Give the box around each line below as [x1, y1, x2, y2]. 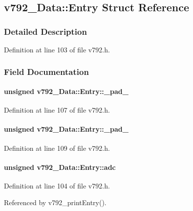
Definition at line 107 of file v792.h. [4, 105, 110, 115]
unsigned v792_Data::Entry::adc [4, 162, 116, 172]
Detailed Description [4, 25, 87, 37]
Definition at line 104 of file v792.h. [4, 181, 110, 191]
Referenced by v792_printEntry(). [4, 197, 107, 207]
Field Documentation [4, 65, 89, 77]
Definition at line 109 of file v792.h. [4, 142, 110, 153]
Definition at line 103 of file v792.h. [4, 45, 110, 54]
